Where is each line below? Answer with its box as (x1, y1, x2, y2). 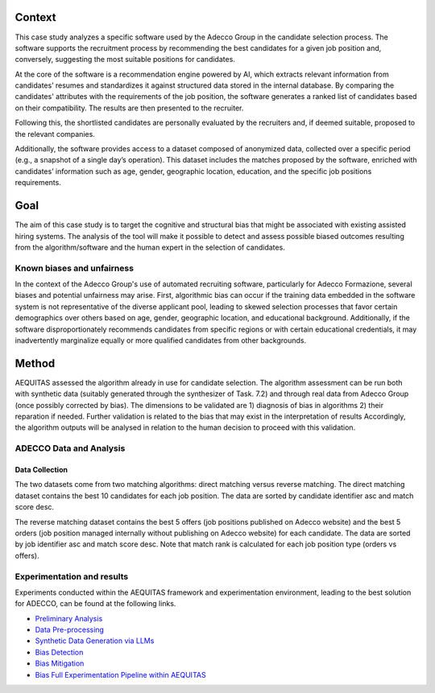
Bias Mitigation (35, 658, 85, 668)
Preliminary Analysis (35, 613, 103, 623)
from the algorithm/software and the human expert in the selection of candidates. (14, 242, 285, 252)
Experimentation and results (14, 571, 129, 582)
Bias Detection (35, 647, 84, 657)
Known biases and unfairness (14, 262, 135, 274)
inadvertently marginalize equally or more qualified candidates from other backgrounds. (14, 335, 307, 345)
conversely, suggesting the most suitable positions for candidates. (14, 55, 235, 64)
